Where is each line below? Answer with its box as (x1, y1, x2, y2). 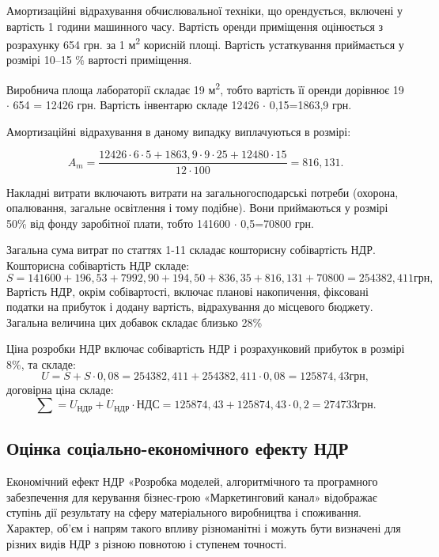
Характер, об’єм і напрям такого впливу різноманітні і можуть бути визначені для (6, 520, 401, 536)
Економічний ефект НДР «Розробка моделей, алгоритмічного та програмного (6, 473, 378, 490)
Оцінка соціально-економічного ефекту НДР (6, 436, 349, 460)
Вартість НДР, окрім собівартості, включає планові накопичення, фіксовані (6, 282, 369, 299)
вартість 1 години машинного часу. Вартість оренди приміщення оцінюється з (6, 17, 384, 34)
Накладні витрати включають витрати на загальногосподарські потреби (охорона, (6, 184, 399, 200)
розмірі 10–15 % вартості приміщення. (6, 51, 192, 68)
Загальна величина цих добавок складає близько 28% (6, 313, 263, 330)
